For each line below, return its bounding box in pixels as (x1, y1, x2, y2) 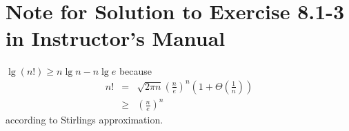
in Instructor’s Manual (6, 24, 226, 52)
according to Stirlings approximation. (6, 112, 163, 127)
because (119, 64, 152, 78)
